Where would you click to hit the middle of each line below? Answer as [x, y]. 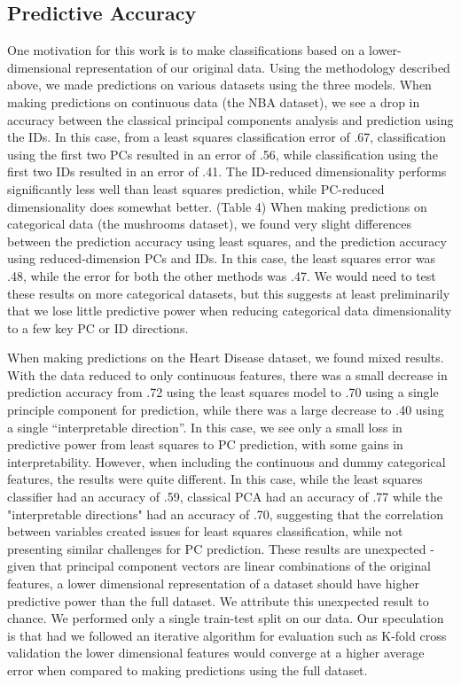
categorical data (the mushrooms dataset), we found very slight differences [209, 224]
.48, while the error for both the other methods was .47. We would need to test [222, 275]
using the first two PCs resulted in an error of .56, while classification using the [223, 154]
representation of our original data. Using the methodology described [263, 67]
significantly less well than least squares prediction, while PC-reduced [196, 188]
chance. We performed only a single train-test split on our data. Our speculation [226, 618]
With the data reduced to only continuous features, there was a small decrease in [227, 374]
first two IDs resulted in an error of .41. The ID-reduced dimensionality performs [227, 171]
